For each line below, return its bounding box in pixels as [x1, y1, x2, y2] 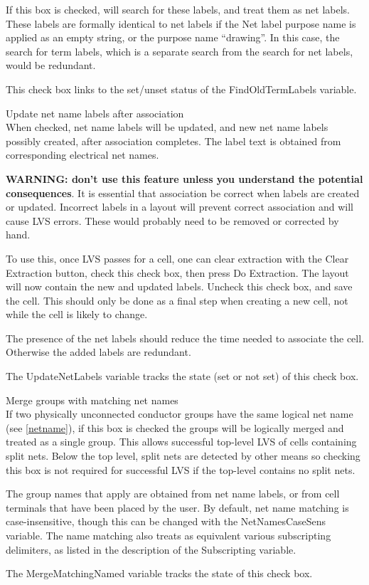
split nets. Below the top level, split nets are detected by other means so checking [6, 448, 360, 463]
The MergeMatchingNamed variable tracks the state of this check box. [6, 566, 313, 581]
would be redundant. [6, 58, 96, 73]
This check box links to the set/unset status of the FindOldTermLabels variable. [6, 81, 357, 96]
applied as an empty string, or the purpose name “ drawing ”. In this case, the [6, 30, 340, 45]
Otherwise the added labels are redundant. [6, 344, 191, 359]
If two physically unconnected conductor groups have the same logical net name [6, 406, 353, 421]
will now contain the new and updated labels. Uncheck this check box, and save [6, 279, 353, 294]
